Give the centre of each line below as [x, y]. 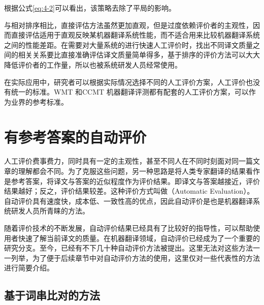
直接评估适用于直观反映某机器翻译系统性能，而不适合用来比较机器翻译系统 [135, 35]
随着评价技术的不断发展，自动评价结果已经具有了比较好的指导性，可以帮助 [128, 228]
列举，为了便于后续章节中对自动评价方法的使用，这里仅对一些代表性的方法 [135, 257]
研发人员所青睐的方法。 [50, 211]
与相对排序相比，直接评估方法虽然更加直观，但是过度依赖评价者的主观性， [128, 25]
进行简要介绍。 [29, 268]
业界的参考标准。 [39, 101]
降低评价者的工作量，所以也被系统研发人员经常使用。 [93, 64]
